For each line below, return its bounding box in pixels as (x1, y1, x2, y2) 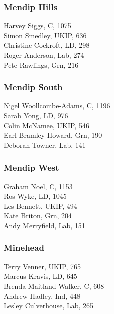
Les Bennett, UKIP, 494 (4, 200, 77, 211)
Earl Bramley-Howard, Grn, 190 (4, 130, 102, 140)
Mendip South (4, 81, 63, 93)
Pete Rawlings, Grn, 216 (4, 59, 79, 70)
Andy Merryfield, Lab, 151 (4, 220, 85, 230)
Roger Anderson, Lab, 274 (4, 50, 84, 60)
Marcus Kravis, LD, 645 (4, 271, 77, 281)
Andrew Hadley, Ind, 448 (4, 290, 80, 301)
